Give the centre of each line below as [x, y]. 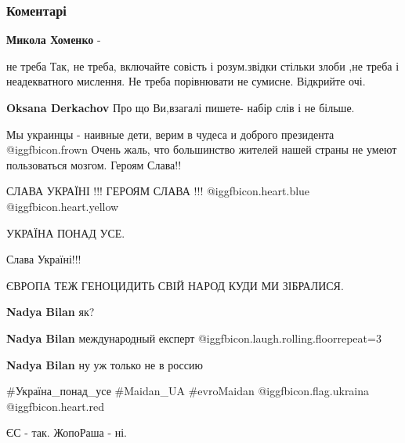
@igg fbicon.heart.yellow [63, 206]
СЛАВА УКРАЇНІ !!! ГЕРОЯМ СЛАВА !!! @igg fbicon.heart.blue [158, 191]
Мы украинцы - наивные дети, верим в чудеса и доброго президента [170, 134]
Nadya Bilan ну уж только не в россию [105, 364]
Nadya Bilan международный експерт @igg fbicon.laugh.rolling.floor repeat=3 [194, 338]
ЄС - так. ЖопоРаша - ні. [67, 432]
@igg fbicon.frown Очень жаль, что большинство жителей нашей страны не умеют [202, 149]
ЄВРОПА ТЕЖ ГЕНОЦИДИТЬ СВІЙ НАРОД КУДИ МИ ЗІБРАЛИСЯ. [175, 285]
